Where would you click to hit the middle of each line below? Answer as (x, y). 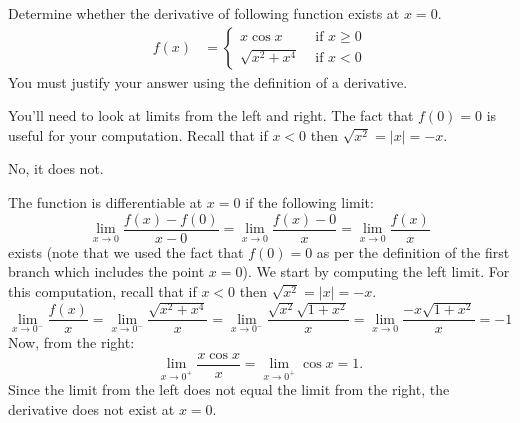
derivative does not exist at (91, 408)
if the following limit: (309, 202)
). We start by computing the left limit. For (376, 271)
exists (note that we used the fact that (126, 251)
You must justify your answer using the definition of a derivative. (208, 81)
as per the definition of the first (413, 251)
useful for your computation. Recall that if (138, 134)
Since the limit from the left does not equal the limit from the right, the (229, 389)
